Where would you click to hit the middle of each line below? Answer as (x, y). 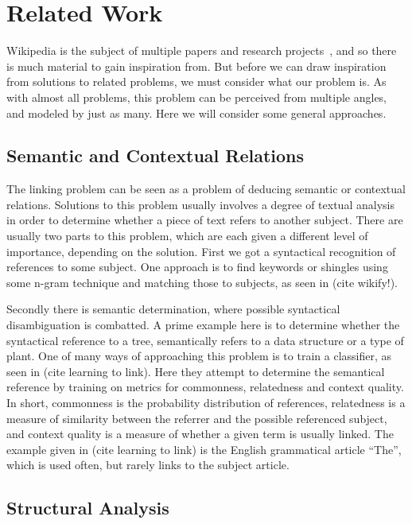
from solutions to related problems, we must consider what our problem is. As (196, 82)
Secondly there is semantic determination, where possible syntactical (173, 309)
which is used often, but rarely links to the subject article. (148, 465)
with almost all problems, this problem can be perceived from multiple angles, (197, 97)
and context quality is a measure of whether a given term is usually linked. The (200, 434)
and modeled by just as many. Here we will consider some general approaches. (196, 113)
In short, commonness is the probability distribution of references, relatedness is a (206, 403)
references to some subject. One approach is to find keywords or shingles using (197, 267)
